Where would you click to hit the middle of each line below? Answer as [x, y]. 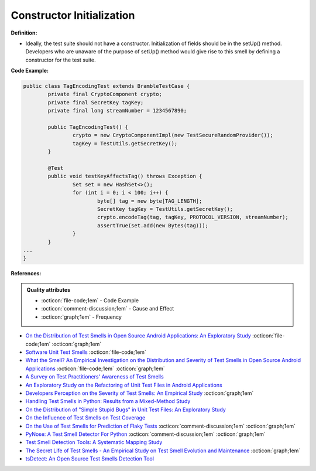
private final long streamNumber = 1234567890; [117, 111]
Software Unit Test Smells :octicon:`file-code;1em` [86, 352]
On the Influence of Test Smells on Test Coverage [85, 418]
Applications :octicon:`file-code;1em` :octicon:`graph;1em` [95, 368]
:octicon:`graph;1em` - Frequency [82, 317]
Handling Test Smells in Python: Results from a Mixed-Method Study [108, 401]
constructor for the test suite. [61, 60]
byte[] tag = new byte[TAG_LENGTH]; [150, 201]
